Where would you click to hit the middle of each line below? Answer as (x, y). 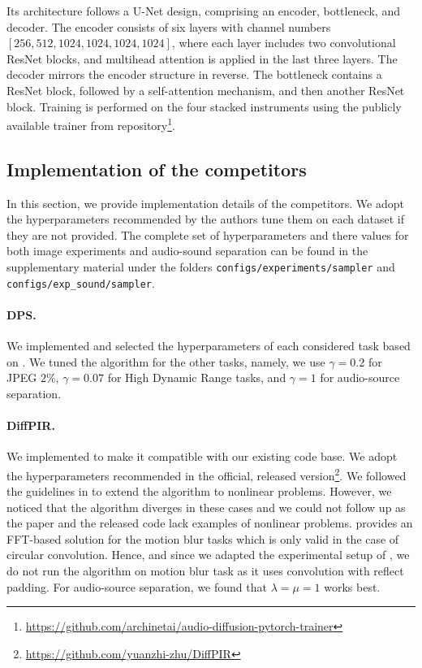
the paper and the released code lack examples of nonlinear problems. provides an (210, 523)
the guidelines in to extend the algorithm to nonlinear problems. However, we (199, 491)
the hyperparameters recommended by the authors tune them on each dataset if (206, 219)
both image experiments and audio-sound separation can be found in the (187, 251)
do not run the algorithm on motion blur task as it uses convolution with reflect (205, 571)
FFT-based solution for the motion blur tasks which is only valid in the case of (203, 538)
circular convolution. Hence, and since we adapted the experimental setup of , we (208, 555)
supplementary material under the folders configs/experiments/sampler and (201, 266)
